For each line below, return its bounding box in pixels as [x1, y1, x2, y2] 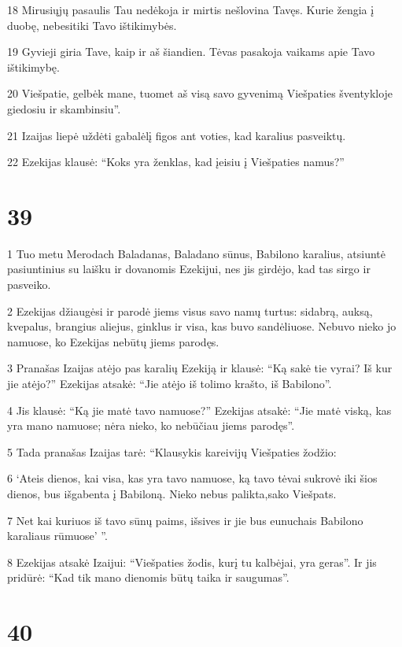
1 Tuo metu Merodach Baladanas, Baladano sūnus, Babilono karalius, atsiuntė [7, 245, 385, 261]
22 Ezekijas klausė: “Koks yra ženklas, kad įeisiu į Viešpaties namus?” [7, 153, 345, 170]
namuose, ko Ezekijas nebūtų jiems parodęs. [7, 333, 219, 349]
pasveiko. [7, 276, 51, 293]
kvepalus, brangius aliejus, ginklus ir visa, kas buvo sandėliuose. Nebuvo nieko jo [7, 318, 396, 335]
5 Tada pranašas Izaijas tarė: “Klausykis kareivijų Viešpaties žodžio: [7, 443, 337, 460]
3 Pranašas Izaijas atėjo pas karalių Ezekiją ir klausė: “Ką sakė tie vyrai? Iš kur [7, 360, 393, 376]
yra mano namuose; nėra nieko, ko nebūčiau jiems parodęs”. [7, 417, 295, 434]
